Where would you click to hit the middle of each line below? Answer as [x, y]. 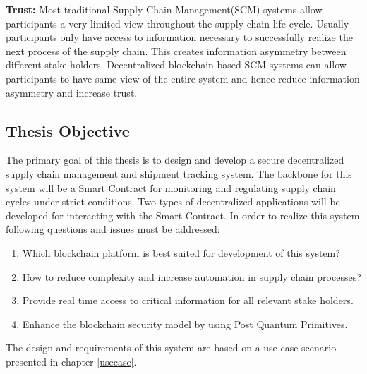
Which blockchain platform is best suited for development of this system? [181, 252]
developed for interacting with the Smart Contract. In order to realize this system [183, 215]
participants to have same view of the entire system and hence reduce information [183, 78]
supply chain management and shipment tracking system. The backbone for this [179, 173]
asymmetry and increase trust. [72, 92]
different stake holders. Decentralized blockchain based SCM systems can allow [176, 65]
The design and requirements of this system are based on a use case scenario [171, 348]
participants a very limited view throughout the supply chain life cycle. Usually [178, 23]
